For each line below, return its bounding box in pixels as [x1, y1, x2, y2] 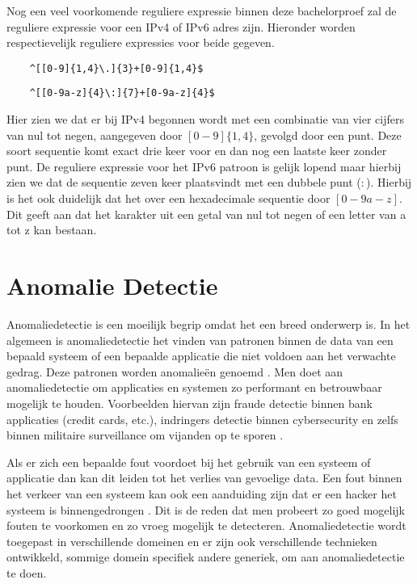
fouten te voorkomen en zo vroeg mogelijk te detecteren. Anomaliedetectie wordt [6, 517, 406, 534]
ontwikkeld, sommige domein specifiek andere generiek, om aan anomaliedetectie [6, 548, 405, 565]
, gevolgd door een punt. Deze [254, 126, 402, 143]
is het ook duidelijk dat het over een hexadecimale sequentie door [6, 190, 331, 207]
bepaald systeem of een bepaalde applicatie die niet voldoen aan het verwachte [6, 347, 396, 364]
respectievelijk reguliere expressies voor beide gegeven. [6, 34, 275, 51]
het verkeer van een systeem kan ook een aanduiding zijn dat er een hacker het [6, 485, 397, 502]
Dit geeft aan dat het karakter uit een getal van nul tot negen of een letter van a [6, 205, 406, 222]
